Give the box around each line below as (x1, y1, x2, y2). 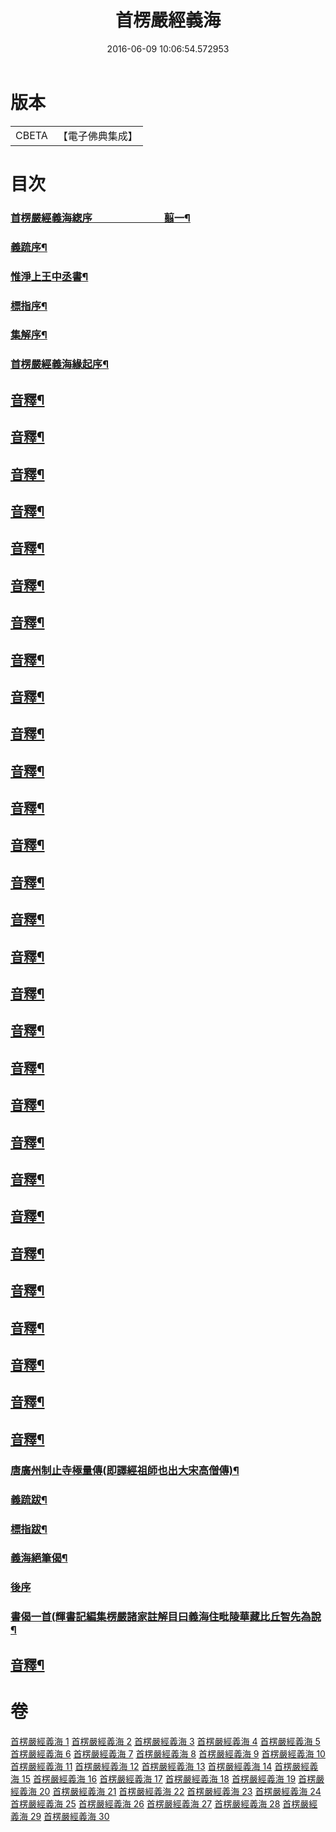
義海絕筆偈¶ (10, 1551, 68, 1565)
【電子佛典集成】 (57, 129, 138, 143)
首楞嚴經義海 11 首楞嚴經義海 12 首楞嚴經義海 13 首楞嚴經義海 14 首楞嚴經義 (10, 1760, 319, 1772)
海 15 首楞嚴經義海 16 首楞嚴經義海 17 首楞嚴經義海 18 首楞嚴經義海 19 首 (10, 1772, 308, 1785)
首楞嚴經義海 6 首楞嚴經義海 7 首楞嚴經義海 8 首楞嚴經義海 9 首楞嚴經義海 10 (10, 1747, 326, 1760)
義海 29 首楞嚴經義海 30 (10, 1810, 110, 1822)
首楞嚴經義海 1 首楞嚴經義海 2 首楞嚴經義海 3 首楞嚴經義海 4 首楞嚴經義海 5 (10, 1735, 321, 1747)
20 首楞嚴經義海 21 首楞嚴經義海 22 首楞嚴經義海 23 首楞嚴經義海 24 (38, 1785, 322, 1797)
